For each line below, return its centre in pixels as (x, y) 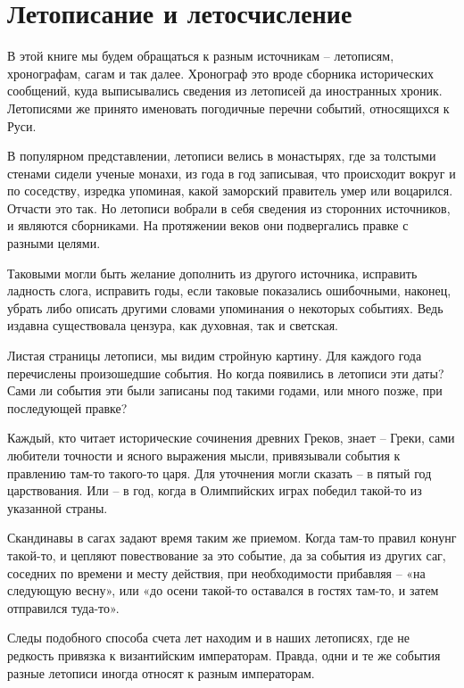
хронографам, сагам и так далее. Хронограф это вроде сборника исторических (221, 73)
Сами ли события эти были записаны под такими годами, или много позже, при (225, 390)
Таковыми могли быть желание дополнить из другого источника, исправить (212, 273)
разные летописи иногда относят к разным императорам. (161, 672)
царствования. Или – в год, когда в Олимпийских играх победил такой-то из (215, 490)
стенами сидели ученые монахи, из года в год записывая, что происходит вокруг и (232, 173)
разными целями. (54, 243)
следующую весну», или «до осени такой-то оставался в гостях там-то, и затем (223, 590)
